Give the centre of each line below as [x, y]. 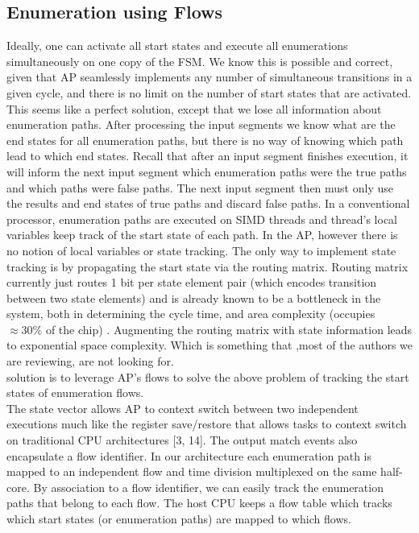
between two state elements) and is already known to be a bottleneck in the [194, 297]
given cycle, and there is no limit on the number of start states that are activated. [209, 92]
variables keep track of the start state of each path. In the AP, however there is [202, 235]
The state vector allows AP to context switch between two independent [183, 408]
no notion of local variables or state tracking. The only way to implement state [201, 250]
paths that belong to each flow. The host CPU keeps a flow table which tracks [199, 503]
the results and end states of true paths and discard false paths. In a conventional [208, 203]
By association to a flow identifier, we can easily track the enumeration [208, 487]
